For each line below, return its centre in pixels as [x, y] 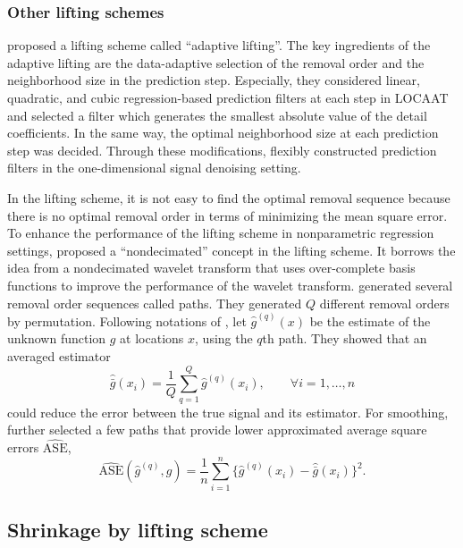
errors [23, 447]
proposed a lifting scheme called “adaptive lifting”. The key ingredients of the [219, 45]
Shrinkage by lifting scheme [138, 530]
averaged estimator [59, 355]
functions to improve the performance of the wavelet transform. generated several [230, 285]
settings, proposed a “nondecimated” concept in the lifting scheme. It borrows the [231, 250]
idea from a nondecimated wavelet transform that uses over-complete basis [211, 268]
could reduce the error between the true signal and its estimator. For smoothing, [228, 412]
